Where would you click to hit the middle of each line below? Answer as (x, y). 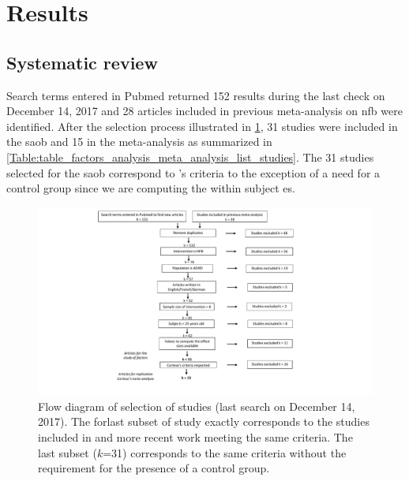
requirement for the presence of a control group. (154, 468)
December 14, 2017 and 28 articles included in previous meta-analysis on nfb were (204, 111)
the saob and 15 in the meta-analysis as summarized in (139, 142)
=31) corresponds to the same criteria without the (225, 452)
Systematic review (82, 62)
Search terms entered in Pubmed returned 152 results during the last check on (196, 95)
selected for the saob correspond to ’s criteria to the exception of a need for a (193, 172)
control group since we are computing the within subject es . (151, 188)
